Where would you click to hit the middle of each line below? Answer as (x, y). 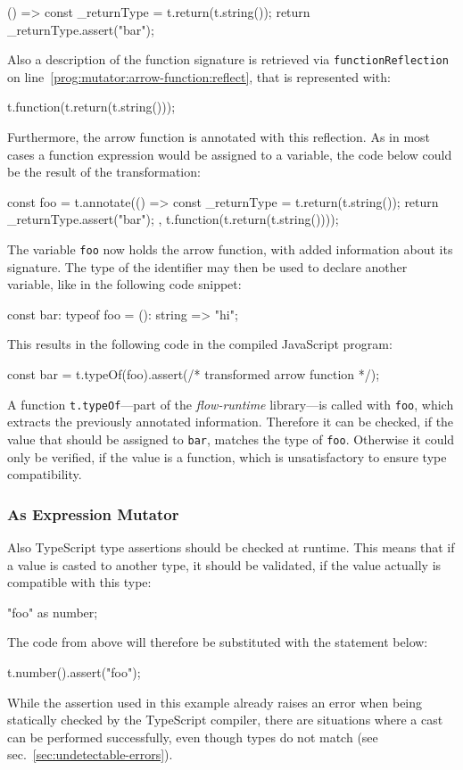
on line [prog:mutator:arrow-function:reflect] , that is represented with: (199, 76)
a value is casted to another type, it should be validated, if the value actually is (224, 564)
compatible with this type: (79, 582)
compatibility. (45, 474)
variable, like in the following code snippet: (124, 284)
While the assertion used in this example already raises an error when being (215, 702)
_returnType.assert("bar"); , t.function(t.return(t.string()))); (173, 219)
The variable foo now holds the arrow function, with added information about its (230, 249)
